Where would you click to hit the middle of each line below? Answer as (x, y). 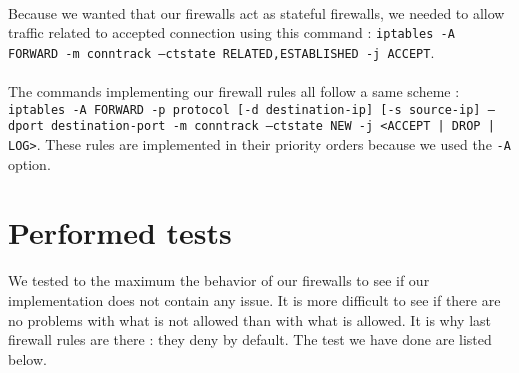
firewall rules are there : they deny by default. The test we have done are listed (250, 339)
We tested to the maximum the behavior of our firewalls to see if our (219, 280)
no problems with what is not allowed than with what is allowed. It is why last (250, 319)
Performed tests (120, 232)
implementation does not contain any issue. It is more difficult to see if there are (254, 299)
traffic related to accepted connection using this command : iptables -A (231, 32)
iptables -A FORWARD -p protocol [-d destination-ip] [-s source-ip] (244, 109)
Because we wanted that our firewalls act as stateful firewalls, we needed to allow (256, 12)
